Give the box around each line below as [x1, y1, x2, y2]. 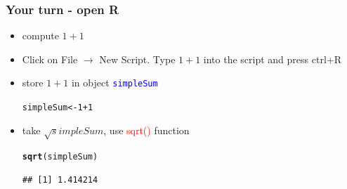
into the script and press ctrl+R [203, 51, 341, 66]
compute [22, 28, 59, 43]
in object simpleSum [71, 75, 158, 90]
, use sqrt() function [103, 122, 190, 137]
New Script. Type [99, 51, 176, 66]
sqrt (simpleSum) [22, 152, 98, 162]
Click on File [22, 51, 78, 66]
